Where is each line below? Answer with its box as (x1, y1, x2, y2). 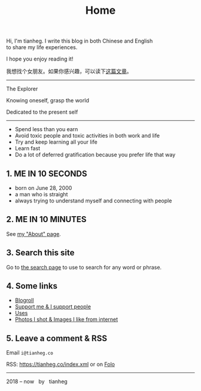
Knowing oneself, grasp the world (6, 97, 90, 104)
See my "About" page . (6, 230, 61, 237)
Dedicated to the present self (6, 108, 78, 116)
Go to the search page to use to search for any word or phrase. (6, 263, 162, 271)
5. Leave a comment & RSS (6, 333, 108, 343)
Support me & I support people (14, 303, 92, 310)
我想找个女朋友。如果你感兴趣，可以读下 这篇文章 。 (6, 68, 132, 75)
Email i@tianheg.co (6, 349, 54, 356)
